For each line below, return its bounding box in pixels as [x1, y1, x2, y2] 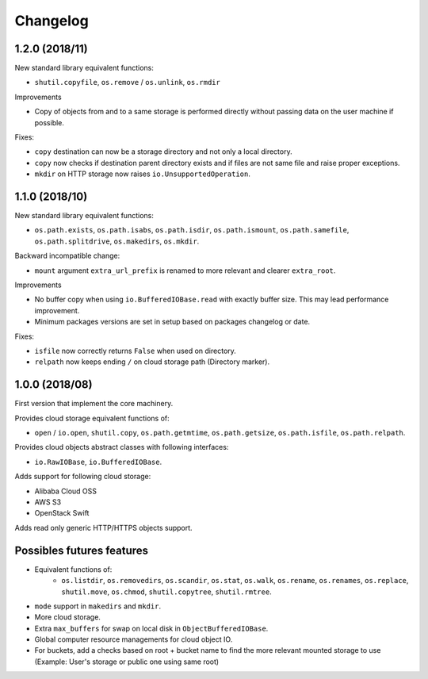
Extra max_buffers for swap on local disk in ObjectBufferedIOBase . [34, 623, 269, 633]
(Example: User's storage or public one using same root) [34, 657, 220, 666]
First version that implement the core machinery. [14, 399, 174, 409]
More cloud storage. [34, 612, 101, 622]
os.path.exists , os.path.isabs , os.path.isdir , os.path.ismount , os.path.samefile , [34, 225, 350, 235]
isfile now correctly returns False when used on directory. [34, 346, 237, 355]
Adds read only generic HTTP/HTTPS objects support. [14, 523, 193, 532]
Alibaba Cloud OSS [34, 486, 97, 496]
